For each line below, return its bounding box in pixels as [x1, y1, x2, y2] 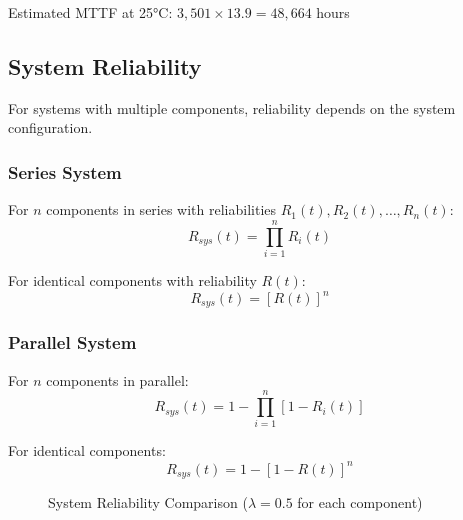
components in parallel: [46, 369, 189, 390]
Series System [8, 159, 122, 184]
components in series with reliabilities [46, 199, 277, 220]
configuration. [8, 117, 93, 138]
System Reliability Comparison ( [48, 491, 248, 512]
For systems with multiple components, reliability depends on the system [8, 97, 456, 118]
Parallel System [8, 330, 137, 355]
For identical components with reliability [8, 269, 257, 290]
